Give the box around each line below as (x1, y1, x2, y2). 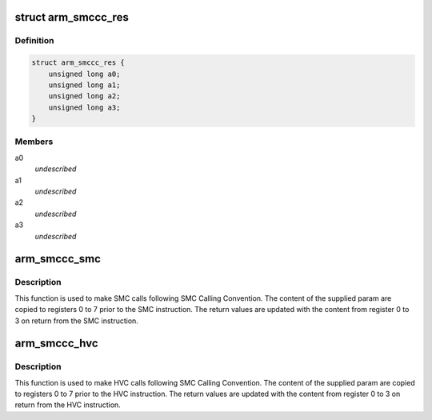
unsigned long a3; (48, 102, 121, 112)
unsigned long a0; (48, 69, 121, 78)
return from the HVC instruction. (14, 400, 122, 410)
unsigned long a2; (48, 92, 121, 101)
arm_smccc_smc (14, 252, 102, 266)
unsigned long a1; (48, 80, 121, 90)
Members (14, 136, 54, 147)
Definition (14, 35, 54, 46)
